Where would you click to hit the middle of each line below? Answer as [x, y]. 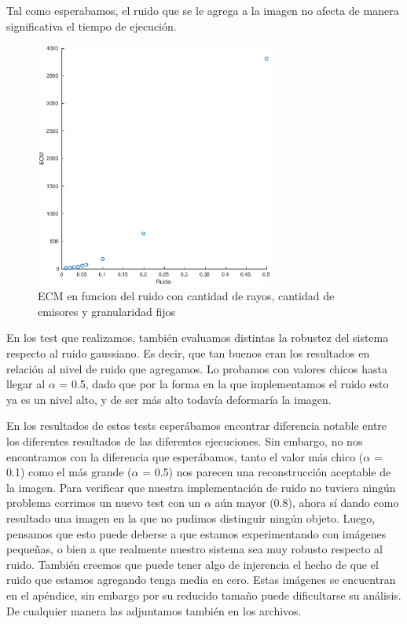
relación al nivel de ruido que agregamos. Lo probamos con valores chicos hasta [197, 368]
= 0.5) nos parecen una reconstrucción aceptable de [267, 472]
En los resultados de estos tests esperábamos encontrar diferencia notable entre [197, 426]
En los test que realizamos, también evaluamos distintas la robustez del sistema [198, 338]
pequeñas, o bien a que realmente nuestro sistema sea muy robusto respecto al [194, 549]
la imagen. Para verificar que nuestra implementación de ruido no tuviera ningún [201, 487]
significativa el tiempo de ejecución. [92, 26]
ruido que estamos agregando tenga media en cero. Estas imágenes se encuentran [201, 580]
